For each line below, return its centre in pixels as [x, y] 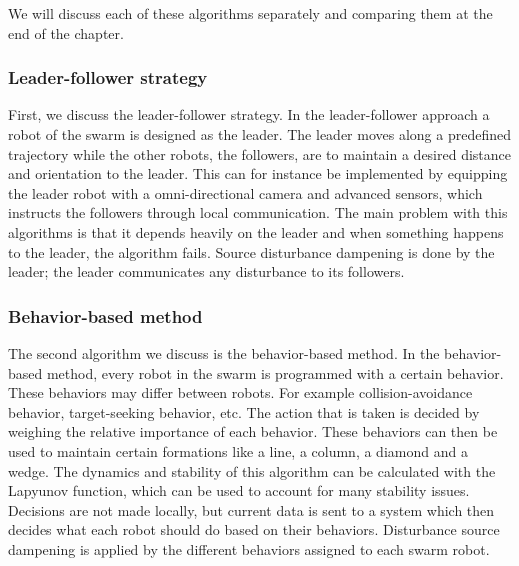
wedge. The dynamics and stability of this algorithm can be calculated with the [252, 470]
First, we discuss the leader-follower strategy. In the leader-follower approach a [249, 114]
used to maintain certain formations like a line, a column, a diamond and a [238, 450]
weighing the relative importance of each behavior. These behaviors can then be [253, 431]
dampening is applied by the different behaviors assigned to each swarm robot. [249, 548]
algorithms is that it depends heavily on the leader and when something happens [256, 231]
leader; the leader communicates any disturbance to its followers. [206, 271]
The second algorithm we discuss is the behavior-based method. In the [224, 352]
